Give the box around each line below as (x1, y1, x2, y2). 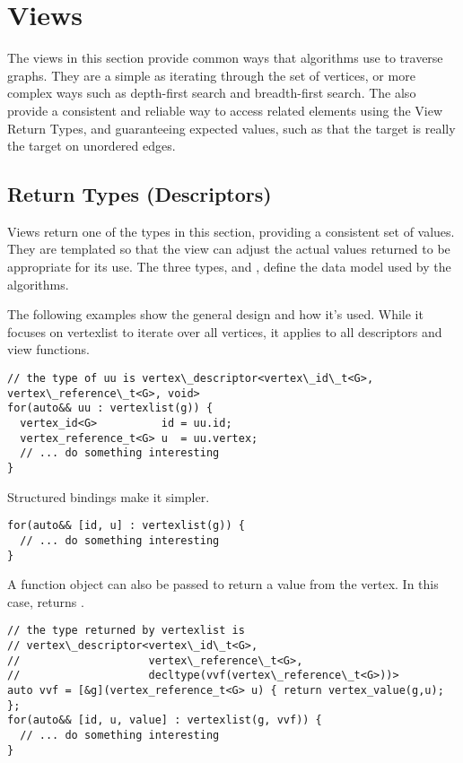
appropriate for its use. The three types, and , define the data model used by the (7, 257, 451, 276)
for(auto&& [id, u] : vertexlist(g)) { (7, 519, 245, 533)
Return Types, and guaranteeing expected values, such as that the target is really (7, 118, 456, 137)
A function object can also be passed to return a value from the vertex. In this (7, 575, 439, 594)
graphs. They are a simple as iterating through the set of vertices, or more (7, 65, 415, 84)
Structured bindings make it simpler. (7, 487, 210, 506)
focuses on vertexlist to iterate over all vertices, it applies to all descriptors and (7, 322, 442, 341)
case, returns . (7, 592, 84, 611)
